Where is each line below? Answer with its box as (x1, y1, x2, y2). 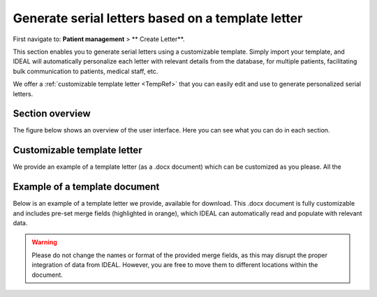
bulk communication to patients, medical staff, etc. (13, 67, 158, 75)
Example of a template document (13, 181, 160, 193)
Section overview (13, 108, 91, 120)
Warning (31, 238, 57, 247)
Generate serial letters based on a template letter (13, 10, 303, 26)
